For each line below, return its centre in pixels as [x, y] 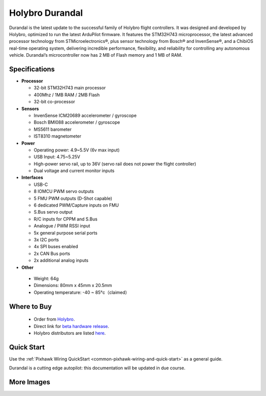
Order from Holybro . [54, 319]
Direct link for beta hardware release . [71, 326]
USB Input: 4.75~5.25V [57, 157]
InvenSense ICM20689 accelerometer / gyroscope [85, 115]
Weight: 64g [46, 278]
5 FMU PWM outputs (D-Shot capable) [73, 198]
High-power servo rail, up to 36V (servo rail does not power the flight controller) [115, 164]
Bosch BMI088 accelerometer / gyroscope [77, 122]
